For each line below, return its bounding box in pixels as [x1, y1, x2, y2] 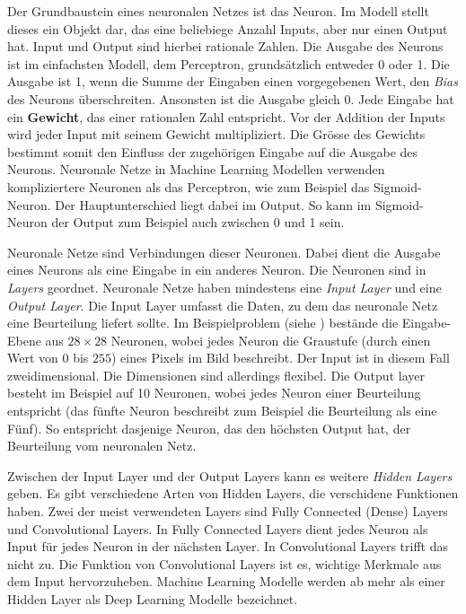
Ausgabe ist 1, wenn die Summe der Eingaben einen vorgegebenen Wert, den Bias [7, 72, 458, 91]
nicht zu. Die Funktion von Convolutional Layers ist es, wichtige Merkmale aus [7, 554, 442, 573]
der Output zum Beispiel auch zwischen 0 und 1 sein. [51, 213, 345, 232]
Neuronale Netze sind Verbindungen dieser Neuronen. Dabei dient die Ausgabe [7, 242, 441, 261]
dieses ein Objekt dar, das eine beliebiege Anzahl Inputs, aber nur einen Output [7, 19, 448, 38]
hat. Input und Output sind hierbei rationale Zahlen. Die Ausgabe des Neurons [7, 37, 444, 56]
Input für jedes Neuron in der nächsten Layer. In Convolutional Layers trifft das [7, 537, 448, 556]
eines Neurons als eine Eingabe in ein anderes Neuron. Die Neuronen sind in [7, 260, 426, 279]
